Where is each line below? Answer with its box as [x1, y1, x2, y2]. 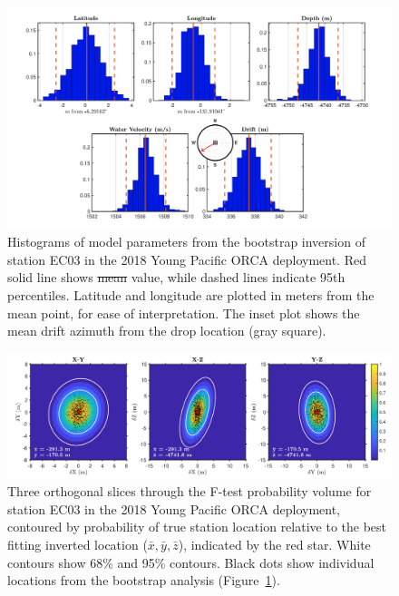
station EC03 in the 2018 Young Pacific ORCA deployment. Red [7, 249, 366, 269]
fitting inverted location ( [7, 534, 148, 553]
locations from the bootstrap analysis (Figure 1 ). [7, 571, 280, 590]
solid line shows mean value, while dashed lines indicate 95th [7, 268, 345, 287]
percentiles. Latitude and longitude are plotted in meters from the [7, 286, 375, 305]
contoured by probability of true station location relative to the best [7, 517, 387, 536]
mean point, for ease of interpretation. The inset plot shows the [7, 303, 360, 322]
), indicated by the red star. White [178, 534, 371, 553]
